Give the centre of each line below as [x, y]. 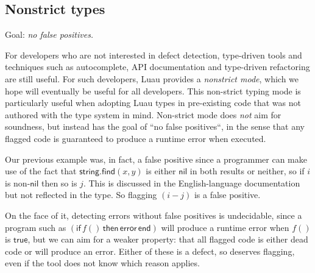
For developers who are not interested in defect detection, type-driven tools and [154, 55]
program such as [36, 227]
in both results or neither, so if [247, 171]
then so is [59, 183]
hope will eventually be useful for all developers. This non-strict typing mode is [153, 90]
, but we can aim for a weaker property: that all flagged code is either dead [168, 239]
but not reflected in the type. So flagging [81, 195]
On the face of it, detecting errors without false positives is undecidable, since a [154, 215]
